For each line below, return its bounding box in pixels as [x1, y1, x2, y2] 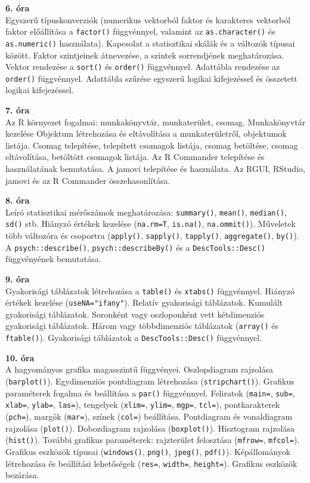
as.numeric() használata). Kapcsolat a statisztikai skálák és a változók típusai [5, 36, 295, 49]
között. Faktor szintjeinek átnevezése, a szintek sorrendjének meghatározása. [5, 48, 284, 61]
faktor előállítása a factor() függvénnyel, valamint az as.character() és [5, 25, 275, 38]
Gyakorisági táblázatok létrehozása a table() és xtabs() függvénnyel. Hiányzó [5, 284, 294, 297]
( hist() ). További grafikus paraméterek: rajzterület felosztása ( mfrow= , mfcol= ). [5, 433, 300, 446]
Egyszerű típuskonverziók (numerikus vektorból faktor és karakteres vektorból [5, 13, 291, 26]
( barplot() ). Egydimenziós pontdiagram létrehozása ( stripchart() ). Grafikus [5, 374, 294, 387]
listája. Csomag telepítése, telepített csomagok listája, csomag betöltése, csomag [5, 139, 298, 151]
